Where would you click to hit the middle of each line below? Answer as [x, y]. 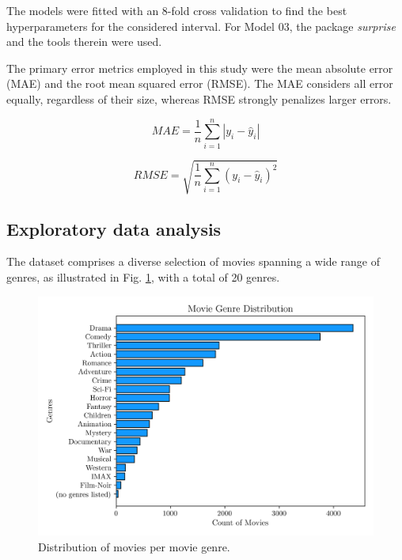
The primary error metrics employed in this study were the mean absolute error [200, 68]
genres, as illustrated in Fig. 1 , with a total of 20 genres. [143, 277]
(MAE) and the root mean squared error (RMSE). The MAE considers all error [200, 83]
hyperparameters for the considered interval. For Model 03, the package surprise [201, 26]
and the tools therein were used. [84, 42]
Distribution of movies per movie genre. [134, 546]
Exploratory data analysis [114, 228]
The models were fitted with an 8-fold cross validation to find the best [177, 10]
